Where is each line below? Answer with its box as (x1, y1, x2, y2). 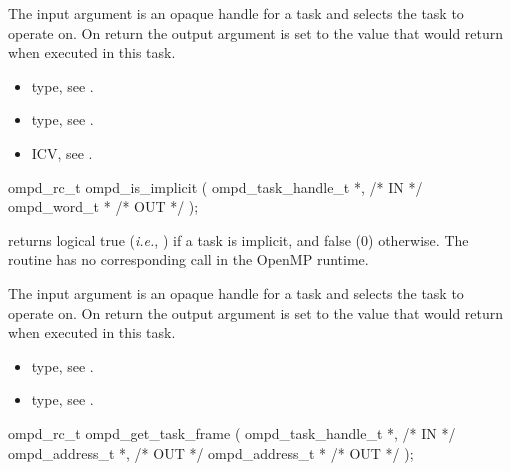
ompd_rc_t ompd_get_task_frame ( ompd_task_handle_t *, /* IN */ (8, 422, 456, 443)
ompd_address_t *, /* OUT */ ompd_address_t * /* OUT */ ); (8, 442, 414, 463)
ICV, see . (31, 142, 93, 163)
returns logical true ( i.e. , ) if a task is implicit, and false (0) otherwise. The (8, 229, 469, 250)
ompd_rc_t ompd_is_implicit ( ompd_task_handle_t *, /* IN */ (8, 176, 423, 197)
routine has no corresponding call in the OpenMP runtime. (8, 249, 369, 270)
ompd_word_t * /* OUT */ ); (8, 196, 199, 217)
